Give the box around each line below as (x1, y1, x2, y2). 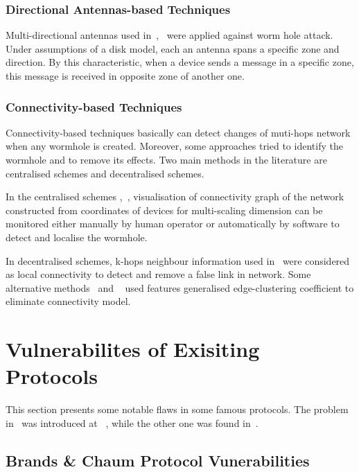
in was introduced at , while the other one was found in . (6, 415, 259, 430)
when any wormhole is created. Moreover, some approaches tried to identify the (6, 139, 343, 153)
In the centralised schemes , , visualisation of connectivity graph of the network (6, 189, 344, 204)
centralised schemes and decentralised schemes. (6, 166, 204, 180)
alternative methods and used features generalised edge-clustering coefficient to (6, 280, 354, 295)
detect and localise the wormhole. (6, 229, 148, 244)
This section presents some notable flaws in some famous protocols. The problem (6, 402, 349, 417)
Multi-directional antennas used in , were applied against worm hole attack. (6, 28, 333, 42)
